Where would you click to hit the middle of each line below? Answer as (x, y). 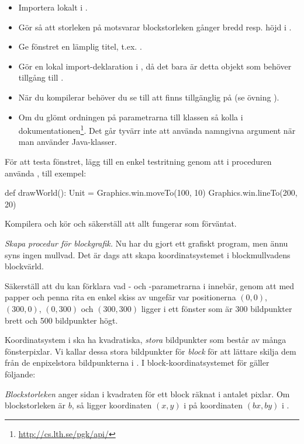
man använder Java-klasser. (68, 142)
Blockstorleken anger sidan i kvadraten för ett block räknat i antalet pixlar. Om (147, 393)
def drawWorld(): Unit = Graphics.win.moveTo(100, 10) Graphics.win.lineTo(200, (151, 192)
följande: (20, 374)
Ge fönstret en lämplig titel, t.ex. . (80, 46)
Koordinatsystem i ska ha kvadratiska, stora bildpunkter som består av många (146, 340)
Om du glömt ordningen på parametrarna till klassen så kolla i (131, 117)
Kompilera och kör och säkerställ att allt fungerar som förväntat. (121, 223)
